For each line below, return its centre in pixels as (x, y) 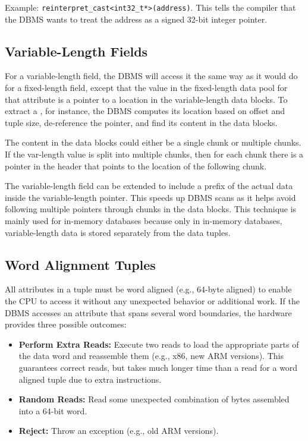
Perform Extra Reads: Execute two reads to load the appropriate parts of (159, 344)
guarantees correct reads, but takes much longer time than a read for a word (158, 367)
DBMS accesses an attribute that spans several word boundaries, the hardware (148, 312)
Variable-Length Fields (76, 51)
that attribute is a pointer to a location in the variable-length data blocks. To (146, 99)
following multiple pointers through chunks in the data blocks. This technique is (151, 209)
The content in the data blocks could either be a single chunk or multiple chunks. (153, 142)
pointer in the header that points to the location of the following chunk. (136, 166)
